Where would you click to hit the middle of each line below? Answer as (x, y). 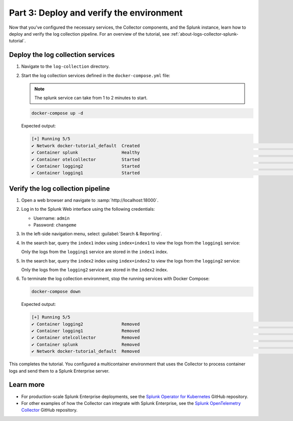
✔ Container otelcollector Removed (86, 338)
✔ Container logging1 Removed (86, 331)
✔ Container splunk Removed (86, 344)
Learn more (27, 385)
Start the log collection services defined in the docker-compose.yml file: (96, 75)
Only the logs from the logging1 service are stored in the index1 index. (95, 252)
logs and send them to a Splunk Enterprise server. (59, 371)
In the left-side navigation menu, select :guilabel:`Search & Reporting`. (92, 234)
